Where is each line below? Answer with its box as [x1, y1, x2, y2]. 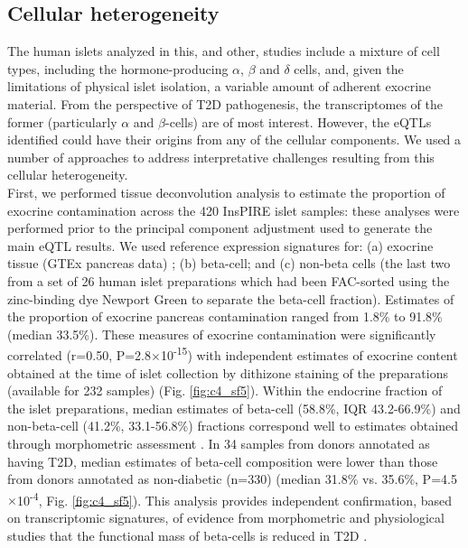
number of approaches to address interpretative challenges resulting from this [7, 147, 435, 166]
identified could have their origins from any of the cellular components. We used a [7, 130, 462, 149]
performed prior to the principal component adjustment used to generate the [7, 218, 433, 237]
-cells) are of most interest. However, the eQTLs [165, 112, 432, 131]
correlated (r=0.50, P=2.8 [7, 345, 151, 364]
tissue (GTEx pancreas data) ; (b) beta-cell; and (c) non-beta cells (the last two [7, 254, 451, 273]
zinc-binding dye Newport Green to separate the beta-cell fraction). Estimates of [7, 289, 454, 308]
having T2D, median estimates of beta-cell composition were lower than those [7, 451, 438, 470]
